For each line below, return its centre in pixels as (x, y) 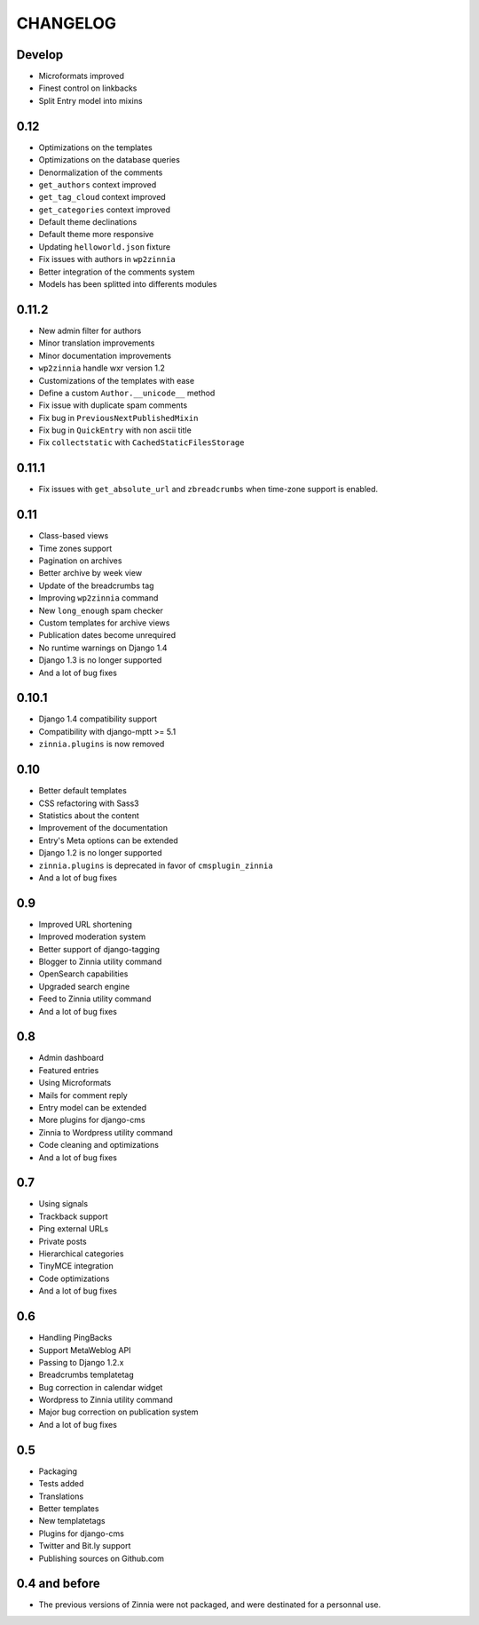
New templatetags (72, 1521)
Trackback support (73, 1216)
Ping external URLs (74, 1229)
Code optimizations (74, 1278)
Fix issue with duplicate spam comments (113, 405)
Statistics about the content (89, 815)
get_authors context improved (98, 184)
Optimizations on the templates (95, 147)
